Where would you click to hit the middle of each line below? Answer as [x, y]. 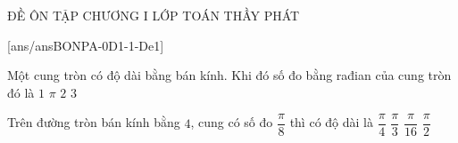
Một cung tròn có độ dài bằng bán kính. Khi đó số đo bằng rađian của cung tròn [229, 75]
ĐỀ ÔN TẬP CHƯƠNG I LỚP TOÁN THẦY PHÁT [154, 15]
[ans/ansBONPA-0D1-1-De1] [86, 45]
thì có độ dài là [331, 122]
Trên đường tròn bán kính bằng [94, 122]
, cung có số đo [232, 122]
